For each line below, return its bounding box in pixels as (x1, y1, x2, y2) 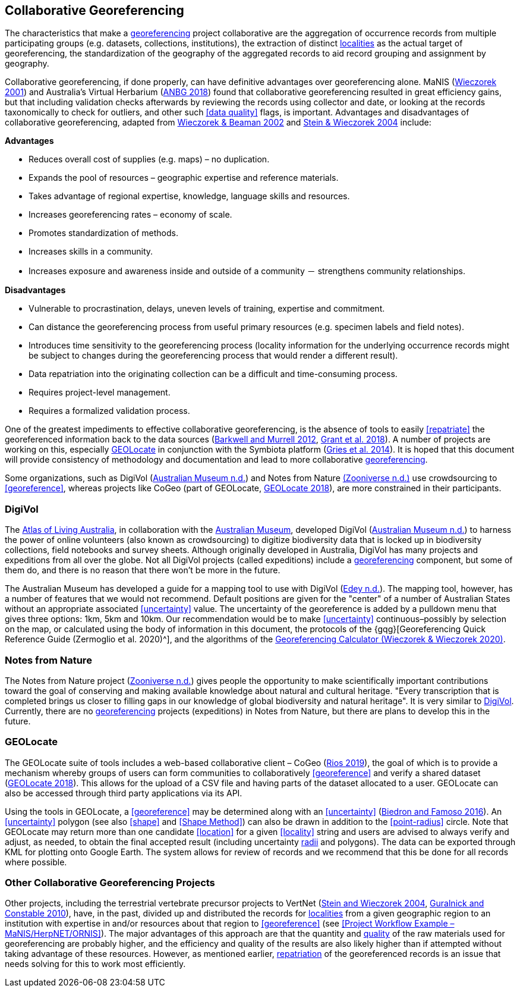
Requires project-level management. (29, 387, 171, 398)
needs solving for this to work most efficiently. (5, 959, 186, 969)
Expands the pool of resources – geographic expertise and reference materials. (29, 172, 339, 183)
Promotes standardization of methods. (29, 228, 178, 238)
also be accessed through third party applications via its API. (5, 787, 242, 798)
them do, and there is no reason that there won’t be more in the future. (5, 565, 281, 576)
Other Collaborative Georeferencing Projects (5, 877, 215, 889)
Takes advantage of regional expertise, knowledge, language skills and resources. (29, 191, 350, 202)
